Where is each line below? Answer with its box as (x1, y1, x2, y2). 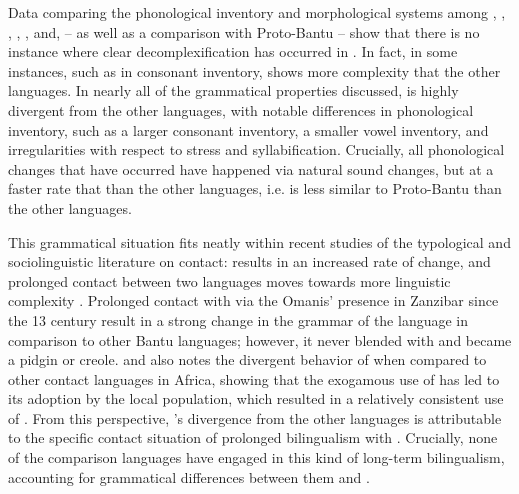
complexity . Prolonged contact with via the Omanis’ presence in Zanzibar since (8, 290, 499, 311)
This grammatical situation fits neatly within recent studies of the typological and (8, 231, 511, 252)
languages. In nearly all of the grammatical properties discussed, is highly (8, 80, 459, 101)
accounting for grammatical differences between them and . (8, 466, 370, 487)
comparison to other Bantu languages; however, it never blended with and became (8, 329, 512, 350)
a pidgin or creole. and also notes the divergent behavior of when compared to (8, 349, 487, 370)
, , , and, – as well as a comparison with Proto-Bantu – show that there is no (8, 21, 480, 42)
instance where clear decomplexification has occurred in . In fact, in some (8, 41, 458, 62)
